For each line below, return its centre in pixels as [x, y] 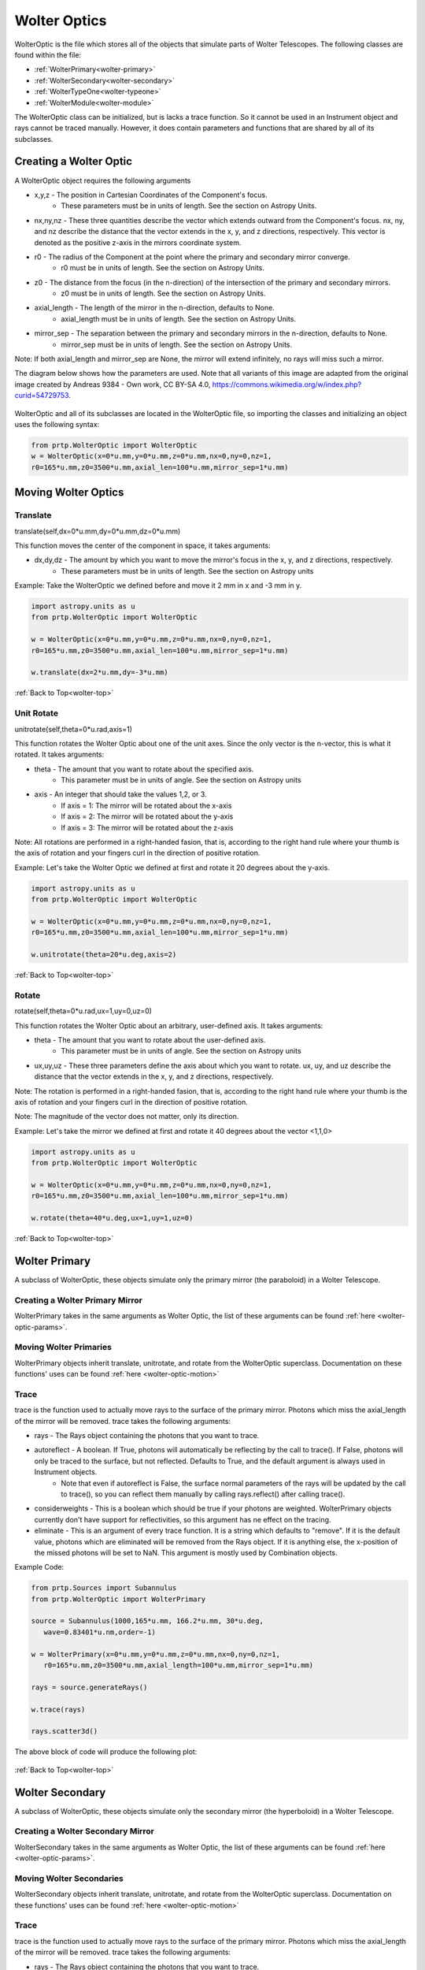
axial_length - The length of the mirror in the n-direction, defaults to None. [154, 308]
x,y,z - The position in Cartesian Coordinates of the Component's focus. [151, 195]
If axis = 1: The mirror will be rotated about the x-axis [146, 805]
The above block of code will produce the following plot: [106, 1752]
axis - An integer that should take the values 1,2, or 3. [121, 794]
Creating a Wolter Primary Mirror [79, 1300]
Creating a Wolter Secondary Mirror [85, 1831]
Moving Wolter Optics [69, 492]
